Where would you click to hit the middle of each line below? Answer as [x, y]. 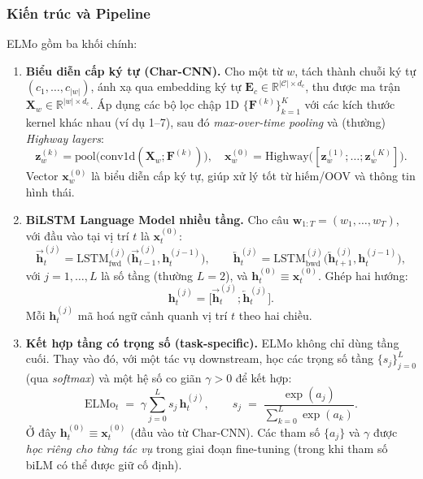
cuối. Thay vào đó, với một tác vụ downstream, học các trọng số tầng [199, 358]
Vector [42, 176]
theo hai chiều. [275, 315]
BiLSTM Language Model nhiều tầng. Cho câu [157, 219]
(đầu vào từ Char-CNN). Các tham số [225, 432]
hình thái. [50, 191]
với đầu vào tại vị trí [77, 235]
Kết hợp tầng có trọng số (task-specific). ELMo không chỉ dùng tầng [212, 342]
